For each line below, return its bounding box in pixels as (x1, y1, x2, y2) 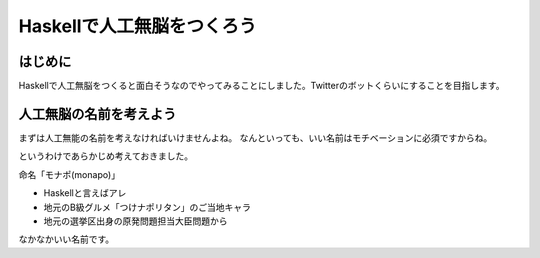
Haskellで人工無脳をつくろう (18, 15, 257, 37)
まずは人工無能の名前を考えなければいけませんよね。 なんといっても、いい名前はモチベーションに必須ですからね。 (18, 131, 493, 144)
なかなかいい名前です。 (18, 233, 115, 245)
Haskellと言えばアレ (43, 187, 127, 199)
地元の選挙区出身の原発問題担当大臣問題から (43, 215, 228, 227)
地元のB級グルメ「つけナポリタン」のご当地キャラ (43, 201, 252, 213)
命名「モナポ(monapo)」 (18, 168, 120, 180)
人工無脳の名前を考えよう (18, 105, 177, 122)
